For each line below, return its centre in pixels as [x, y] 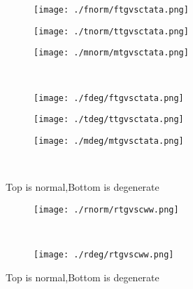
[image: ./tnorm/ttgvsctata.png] [111, 31]
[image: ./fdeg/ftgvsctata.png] [109, 98]
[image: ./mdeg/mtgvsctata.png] [109, 141]
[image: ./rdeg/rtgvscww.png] [104, 254]
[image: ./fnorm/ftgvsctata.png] [111, 10]
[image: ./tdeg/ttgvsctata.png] [109, 120]
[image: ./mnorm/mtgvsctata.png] [111, 53]
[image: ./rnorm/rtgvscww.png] [106, 209]
